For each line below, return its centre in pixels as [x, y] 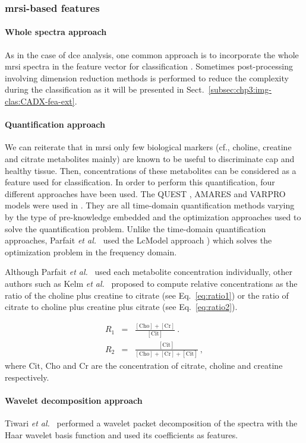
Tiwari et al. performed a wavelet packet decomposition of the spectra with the [151, 423]
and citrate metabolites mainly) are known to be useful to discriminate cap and [150, 159]
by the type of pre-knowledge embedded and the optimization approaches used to [153, 216]
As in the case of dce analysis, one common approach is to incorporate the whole [152, 54]
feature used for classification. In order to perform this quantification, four [140, 182]
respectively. [27, 377]
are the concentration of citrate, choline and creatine [187, 366]
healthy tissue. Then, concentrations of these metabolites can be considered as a [151, 170]
